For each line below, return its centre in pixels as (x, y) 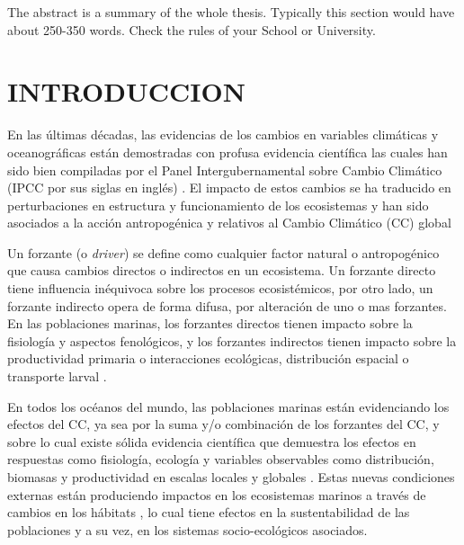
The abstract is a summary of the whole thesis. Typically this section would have (231, 12)
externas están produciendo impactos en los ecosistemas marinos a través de (217, 494)
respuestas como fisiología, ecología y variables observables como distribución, (221, 459)
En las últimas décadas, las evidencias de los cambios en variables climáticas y (223, 134)
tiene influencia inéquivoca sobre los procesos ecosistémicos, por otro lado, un (220, 288)
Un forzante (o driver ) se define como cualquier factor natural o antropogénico (223, 252)
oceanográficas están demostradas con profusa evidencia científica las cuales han (228, 152)
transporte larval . (57, 376)
